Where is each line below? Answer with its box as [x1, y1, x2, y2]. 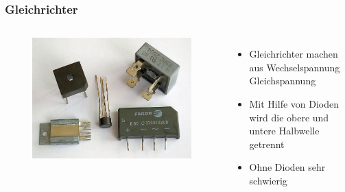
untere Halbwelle [249, 123, 320, 138]
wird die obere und [249, 110, 329, 124]
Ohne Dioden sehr [249, 160, 326, 174]
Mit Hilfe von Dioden [249, 97, 340, 110]
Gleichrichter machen [249, 47, 338, 61]
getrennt [249, 136, 285, 151]
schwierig [249, 173, 287, 187]
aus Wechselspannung [249, 60, 340, 74]
